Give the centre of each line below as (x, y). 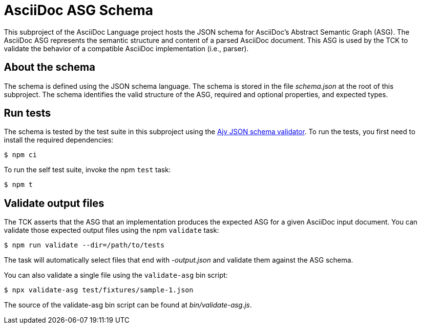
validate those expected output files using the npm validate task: (112, 230)
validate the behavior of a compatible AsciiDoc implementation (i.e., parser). (126, 48)
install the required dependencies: (59, 140)
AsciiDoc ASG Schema (79, 10)
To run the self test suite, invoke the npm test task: (87, 170)
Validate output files (54, 203)
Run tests (27, 113)
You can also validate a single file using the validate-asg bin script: (116, 275)
